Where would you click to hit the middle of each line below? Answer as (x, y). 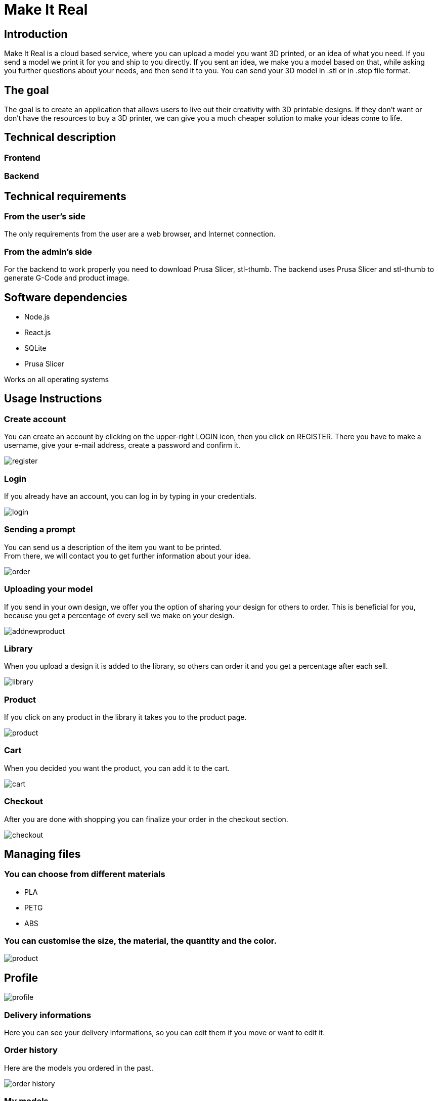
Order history (31, 1050)
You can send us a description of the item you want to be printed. (113, 547)
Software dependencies (66, 297)
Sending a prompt (40, 530)
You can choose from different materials (85, 874)
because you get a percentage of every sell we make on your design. (119, 615)
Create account (35, 419)
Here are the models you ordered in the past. (79, 1068)
